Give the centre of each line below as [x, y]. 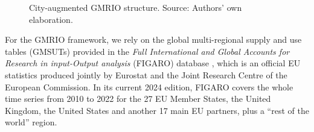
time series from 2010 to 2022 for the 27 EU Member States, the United [138, 99]
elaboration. [51, 19]
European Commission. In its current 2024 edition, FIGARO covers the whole [149, 86]
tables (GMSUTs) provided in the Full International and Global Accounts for [147, 51]
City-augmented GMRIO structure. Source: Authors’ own [136, 7]
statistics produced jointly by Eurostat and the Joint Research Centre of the [146, 74]
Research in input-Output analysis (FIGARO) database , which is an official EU [153, 63]
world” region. [31, 122]
